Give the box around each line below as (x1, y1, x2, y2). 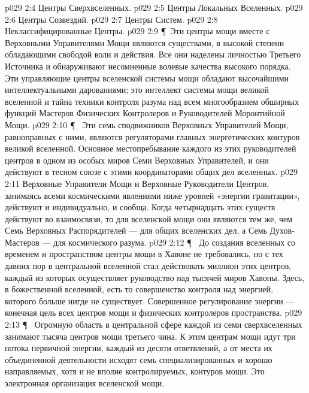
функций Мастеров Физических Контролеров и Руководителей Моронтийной (5, 107, 285, 119)
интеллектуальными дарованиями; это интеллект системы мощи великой (5, 83, 269, 96)
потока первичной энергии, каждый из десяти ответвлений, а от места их (5, 341, 272, 354)
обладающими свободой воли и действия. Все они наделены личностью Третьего (5, 48, 301, 61)
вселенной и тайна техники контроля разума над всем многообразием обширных (5, 95, 299, 107)
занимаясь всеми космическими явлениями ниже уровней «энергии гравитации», (5, 189, 300, 201)
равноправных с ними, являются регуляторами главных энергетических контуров (5, 130, 300, 143)
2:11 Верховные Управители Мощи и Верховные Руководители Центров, (5, 177, 269, 189)
